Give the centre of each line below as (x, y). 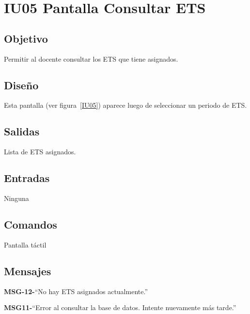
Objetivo (26, 38)
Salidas (22, 131)
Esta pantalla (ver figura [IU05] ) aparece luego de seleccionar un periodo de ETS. (125, 105)
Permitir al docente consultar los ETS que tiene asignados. (91, 58)
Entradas (27, 178)
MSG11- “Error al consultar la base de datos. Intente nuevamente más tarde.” (120, 307)
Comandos (31, 224)
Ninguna (16, 198)
